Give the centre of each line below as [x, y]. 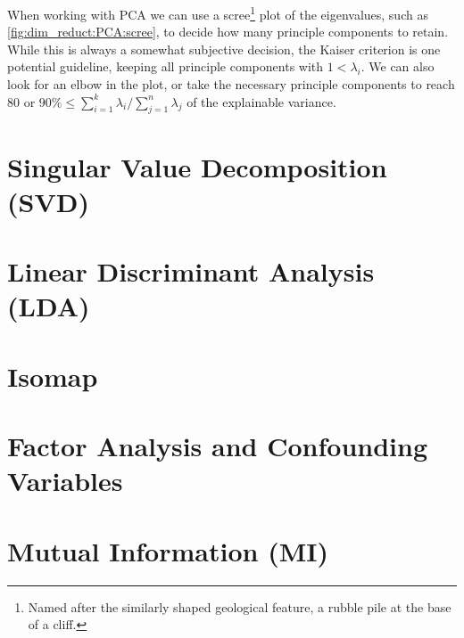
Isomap [53, 376]
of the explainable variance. [261, 101]
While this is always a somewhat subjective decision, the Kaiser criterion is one [224, 49]
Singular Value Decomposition [197, 166]
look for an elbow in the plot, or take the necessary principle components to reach [231, 84]
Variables [65, 481]
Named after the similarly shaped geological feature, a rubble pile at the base [240, 606]
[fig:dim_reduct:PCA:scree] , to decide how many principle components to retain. [228, 32]
